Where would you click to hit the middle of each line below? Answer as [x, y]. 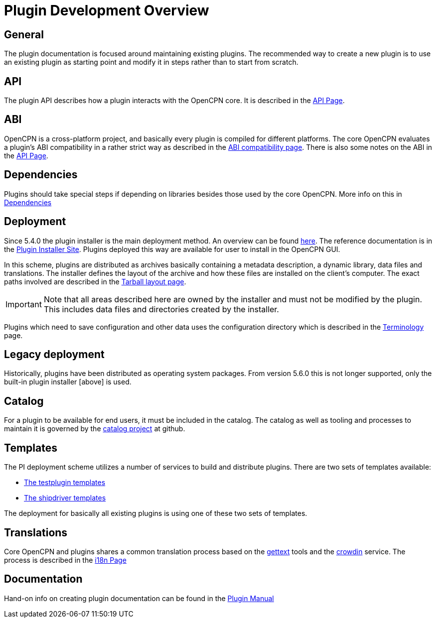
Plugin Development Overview [107, 10]
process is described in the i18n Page [65, 560]
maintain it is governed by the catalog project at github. [95, 429]
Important [24, 304]
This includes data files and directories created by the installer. [161, 309]
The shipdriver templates [65, 498]
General [24, 34]
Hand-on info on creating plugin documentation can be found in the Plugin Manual [139, 598]
